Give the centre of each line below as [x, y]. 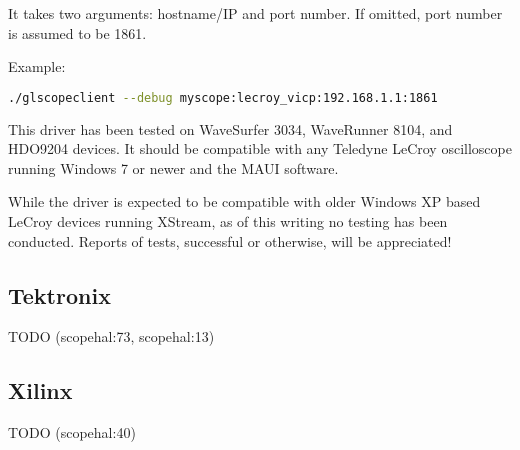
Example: [37, 66]
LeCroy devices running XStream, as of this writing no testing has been [228, 221]
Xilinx [40, 390]
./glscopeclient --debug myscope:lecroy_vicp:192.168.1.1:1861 [223, 97]
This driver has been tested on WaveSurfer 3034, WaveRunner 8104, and [230, 128]
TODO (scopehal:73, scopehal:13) [111, 336]
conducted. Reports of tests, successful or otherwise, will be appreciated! [230, 240]
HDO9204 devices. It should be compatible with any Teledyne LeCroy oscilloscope [260, 148]
